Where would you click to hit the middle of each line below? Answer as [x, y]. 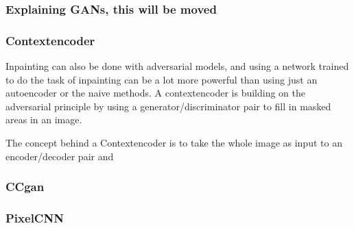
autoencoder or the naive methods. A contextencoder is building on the [156, 93]
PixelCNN [35, 217]
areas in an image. [44, 119]
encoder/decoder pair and [60, 156]
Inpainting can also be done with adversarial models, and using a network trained [177, 66]
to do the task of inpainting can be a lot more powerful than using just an [162, 79]
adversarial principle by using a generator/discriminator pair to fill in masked [168, 106]
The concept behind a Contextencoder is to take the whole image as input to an [174, 143]
